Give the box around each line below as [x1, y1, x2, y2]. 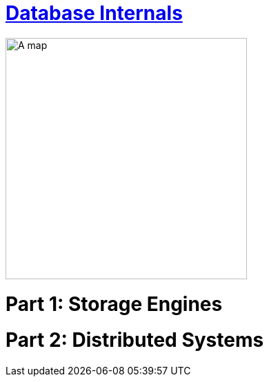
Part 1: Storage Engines [6, 292, 223, 316]
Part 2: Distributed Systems [6, 328, 264, 352]
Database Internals [6, 1, 183, 25]
